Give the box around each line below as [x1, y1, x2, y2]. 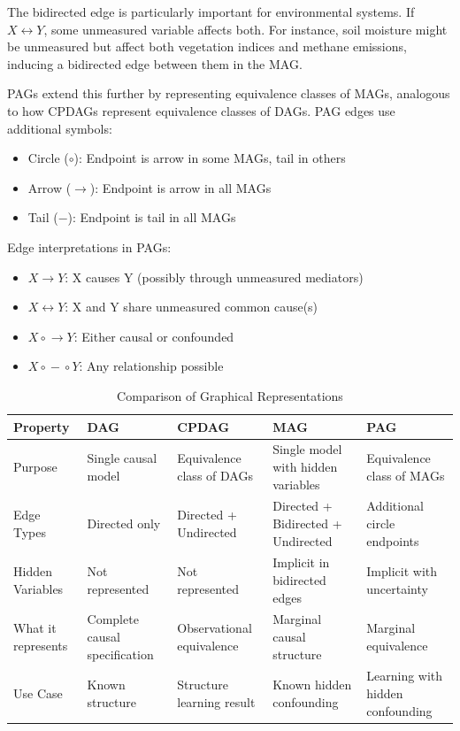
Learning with [366, 666, 443, 685]
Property [13, 417, 70, 435]
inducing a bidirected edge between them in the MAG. [7, 54, 303, 73]
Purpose [13, 457, 57, 475]
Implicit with [366, 562, 438, 581]
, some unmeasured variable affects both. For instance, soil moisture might [43, 19, 448, 38]
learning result [177, 692, 256, 711]
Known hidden [272, 675, 352, 694]
